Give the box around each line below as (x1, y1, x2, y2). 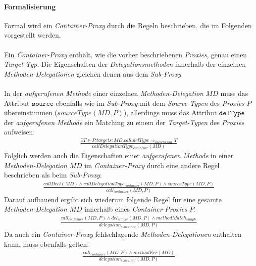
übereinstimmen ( (4, 107, 57, 118)
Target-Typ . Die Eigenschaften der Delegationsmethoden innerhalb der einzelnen (4, 59, 246, 69)
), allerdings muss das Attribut (123, 107, 217, 118)
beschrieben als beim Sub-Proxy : (4, 170, 102, 180)
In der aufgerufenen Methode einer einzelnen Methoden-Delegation (4, 88, 204, 98)
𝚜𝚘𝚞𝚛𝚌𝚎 (32, 100, 54, 107)
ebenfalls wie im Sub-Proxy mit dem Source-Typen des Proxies (55, 97, 245, 108)
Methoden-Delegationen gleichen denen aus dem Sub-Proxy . (4, 68, 183, 79)
